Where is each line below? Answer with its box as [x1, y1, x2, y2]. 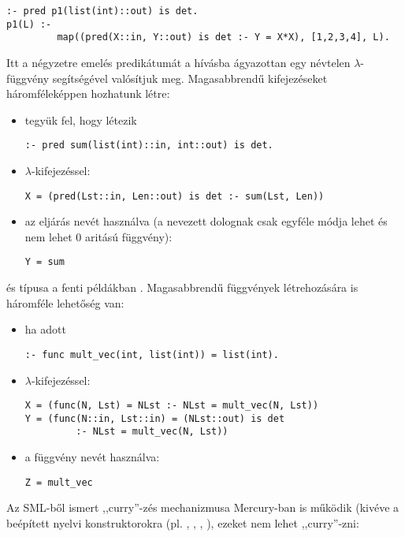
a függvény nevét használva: [24, 449, 160, 465]
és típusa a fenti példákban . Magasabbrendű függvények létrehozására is [6, 279, 359, 296]
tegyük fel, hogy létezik [24, 111, 137, 128]
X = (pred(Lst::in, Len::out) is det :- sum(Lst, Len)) [24, 190, 325, 202]
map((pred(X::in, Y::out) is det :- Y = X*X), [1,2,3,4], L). [57, 32, 390, 43]
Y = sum [24, 256, 65, 268]
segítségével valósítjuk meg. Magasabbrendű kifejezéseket [52, 69, 328, 86]
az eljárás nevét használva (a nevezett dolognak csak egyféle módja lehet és [24, 213, 388, 229]
